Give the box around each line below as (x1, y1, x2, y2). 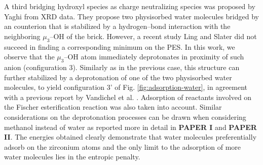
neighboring (4, 30, 41, 41)
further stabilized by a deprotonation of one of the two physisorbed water (4, 72, 232, 82)
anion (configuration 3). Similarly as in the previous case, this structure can (4, 61, 240, 72)
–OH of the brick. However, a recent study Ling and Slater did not (50, 30, 257, 41)
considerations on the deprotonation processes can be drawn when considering (4, 111, 246, 122)
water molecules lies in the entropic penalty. (4, 151, 140, 162)
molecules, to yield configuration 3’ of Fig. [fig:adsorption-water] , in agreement (4, 82, 248, 92)
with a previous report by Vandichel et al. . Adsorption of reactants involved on (4, 91, 252, 102)
